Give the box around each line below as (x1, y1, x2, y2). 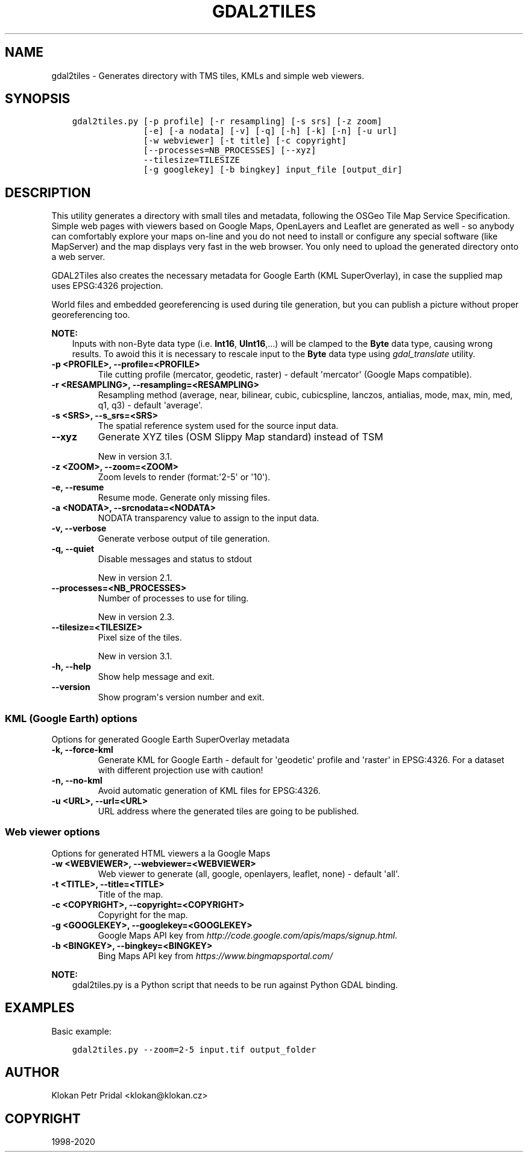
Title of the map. (98, 889, 163, 899)
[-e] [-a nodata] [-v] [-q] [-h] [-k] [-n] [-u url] (143, 126, 398, 136)
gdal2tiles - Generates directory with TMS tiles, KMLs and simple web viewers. (51, 70, 365, 81)
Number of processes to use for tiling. (98, 593, 249, 604)
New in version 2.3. (98, 612, 175, 623)
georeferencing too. (51, 309, 130, 320)
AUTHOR (5, 1065, 60, 1080)
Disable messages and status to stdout (98, 554, 252, 565)
